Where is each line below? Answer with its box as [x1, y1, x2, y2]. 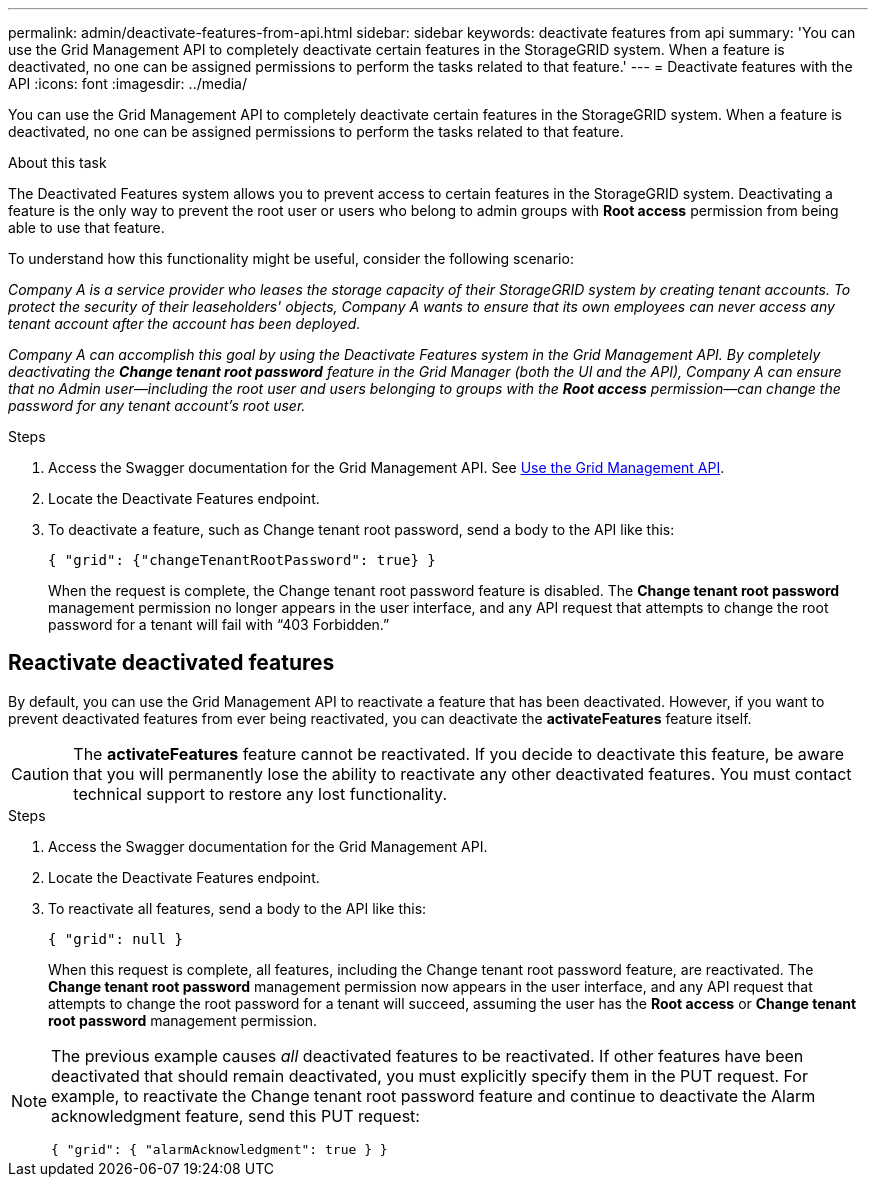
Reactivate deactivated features [8, 650, 335, 676]
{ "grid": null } [48, 930, 183, 947]
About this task [8, 154, 107, 171]
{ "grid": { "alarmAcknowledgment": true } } [51, 1141, 388, 1157]
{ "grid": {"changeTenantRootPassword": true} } [48, 552, 436, 568]
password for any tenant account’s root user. [8, 397, 306, 414]
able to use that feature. [8, 219, 165, 236]
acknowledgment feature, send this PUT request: [51, 1105, 420, 1126]
